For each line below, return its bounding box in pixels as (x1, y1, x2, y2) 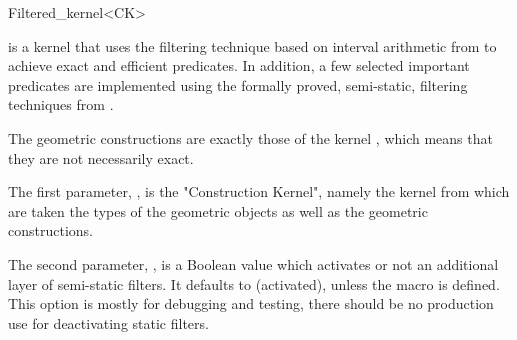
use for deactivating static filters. (8, 312, 209, 333)
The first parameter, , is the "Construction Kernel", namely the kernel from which (8, 181, 510, 202)
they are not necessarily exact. (8, 147, 194, 168)
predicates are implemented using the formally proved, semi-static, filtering (8, 74, 468, 95)
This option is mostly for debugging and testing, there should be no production (8, 293, 494, 314)
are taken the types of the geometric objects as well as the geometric (8, 200, 428, 221)
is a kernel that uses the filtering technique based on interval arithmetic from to (8, 35, 497, 56)
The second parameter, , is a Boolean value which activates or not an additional (8, 253, 499, 274)
